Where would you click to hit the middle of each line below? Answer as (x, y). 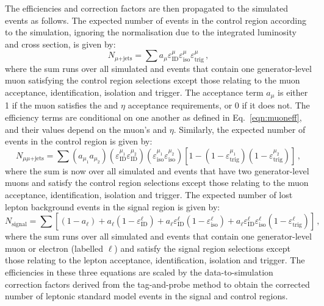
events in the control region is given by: (79, 141)
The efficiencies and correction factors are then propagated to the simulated (146, 8)
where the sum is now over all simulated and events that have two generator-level (157, 170)
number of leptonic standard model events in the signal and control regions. (146, 296)
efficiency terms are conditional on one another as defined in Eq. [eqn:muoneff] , (153, 117)
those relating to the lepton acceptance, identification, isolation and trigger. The (155, 260)
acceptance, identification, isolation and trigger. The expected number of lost (149, 194)
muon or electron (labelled (54, 248)
